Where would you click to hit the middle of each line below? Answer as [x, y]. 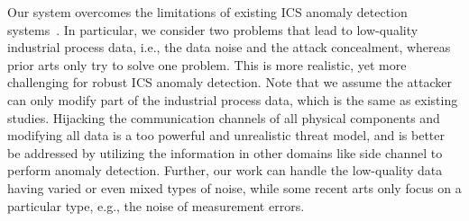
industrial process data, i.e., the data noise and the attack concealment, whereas [229, 47]
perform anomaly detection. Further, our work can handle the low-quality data [225, 170]
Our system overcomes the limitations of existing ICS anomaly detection [207, 12]
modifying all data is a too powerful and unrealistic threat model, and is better [226, 135]
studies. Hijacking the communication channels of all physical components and [224, 117]
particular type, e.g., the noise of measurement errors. [156, 205]
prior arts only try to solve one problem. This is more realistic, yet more [207, 64]
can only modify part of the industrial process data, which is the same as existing [233, 99]
